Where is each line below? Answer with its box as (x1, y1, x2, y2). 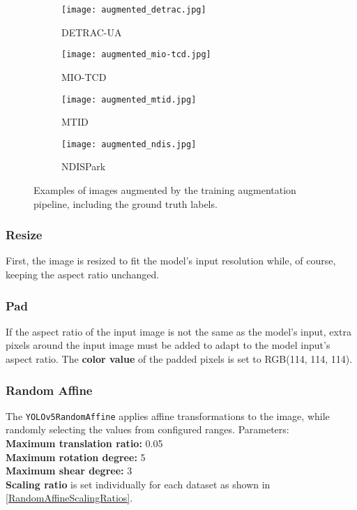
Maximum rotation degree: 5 (6, 449, 146, 464)
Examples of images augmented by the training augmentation (33, 183, 296, 197)
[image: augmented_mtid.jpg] (61, 94, 197, 105)
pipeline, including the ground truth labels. (33, 196, 218, 211)
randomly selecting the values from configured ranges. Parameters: (6, 422, 289, 437)
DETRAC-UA (61, 24, 122, 39)
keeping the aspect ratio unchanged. (6, 267, 160, 281)
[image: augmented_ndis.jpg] (61, 139, 197, 149)
